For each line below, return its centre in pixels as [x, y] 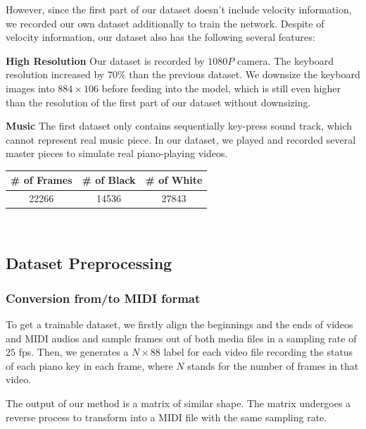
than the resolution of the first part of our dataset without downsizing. [158, 102]
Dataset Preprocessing [89, 263]
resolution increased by [55, 74]
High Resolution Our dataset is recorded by [105, 60]
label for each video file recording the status [258, 352]
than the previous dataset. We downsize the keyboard [245, 74]
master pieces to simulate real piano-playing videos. [117, 153]
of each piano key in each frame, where [89, 365]
